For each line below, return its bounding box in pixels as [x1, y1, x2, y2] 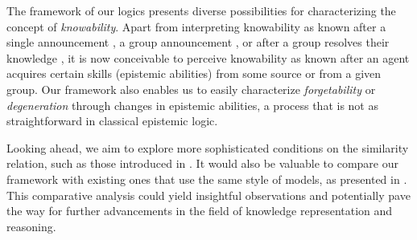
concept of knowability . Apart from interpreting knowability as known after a [6, 18, 386, 35]
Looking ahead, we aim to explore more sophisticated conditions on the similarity [6, 139, 409, 156]
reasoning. [6, 218, 56, 234]
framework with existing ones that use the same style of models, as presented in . [6, 170, 407, 187]
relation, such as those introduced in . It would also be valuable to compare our [6, 155, 398, 172]
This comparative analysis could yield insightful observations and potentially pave [6, 186, 411, 203]
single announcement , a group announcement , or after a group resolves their [6, 34, 390, 51]
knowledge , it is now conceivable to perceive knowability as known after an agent [6, 49, 410, 66]
